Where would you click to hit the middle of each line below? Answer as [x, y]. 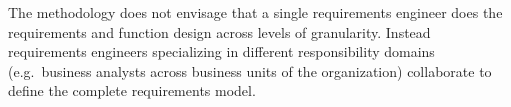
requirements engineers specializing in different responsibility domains [221, 51]
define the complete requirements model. [132, 90]
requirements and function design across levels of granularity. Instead [219, 31]
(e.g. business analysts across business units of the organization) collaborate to [250, 70]
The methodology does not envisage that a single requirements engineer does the [255, 12]
